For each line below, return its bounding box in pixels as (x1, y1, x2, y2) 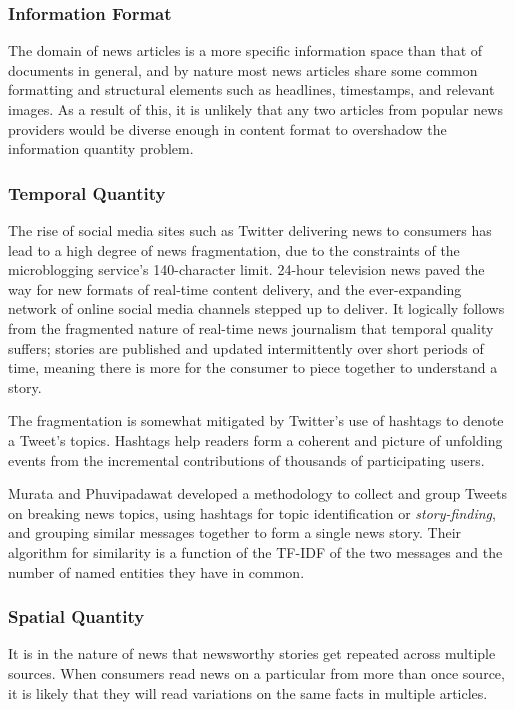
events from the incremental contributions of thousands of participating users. (8, 449, 485, 470)
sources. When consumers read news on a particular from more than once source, (8, 662, 505, 683)
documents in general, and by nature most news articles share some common (8, 59, 478, 80)
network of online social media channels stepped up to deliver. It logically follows (8, 298, 505, 319)
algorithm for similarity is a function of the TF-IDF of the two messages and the (8, 541, 503, 562)
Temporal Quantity (8, 180, 166, 205)
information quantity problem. (8, 138, 194, 159)
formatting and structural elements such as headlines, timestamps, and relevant (8, 79, 495, 100)
